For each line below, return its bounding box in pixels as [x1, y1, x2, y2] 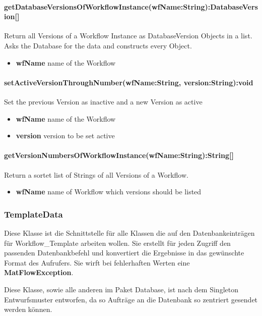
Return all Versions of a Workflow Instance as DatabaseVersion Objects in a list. [4, 30, 252, 41]
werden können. [4, 304, 52, 314]
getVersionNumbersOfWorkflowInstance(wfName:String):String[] [4, 150, 234, 161]
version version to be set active [16, 130, 115, 141]
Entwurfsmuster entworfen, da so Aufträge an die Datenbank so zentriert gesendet [4, 294, 258, 304]
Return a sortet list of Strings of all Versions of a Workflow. [4, 169, 188, 180]
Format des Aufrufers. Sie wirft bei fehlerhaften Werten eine [4, 257, 190, 268]
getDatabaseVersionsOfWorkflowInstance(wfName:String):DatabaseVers [4, 1, 258, 12]
